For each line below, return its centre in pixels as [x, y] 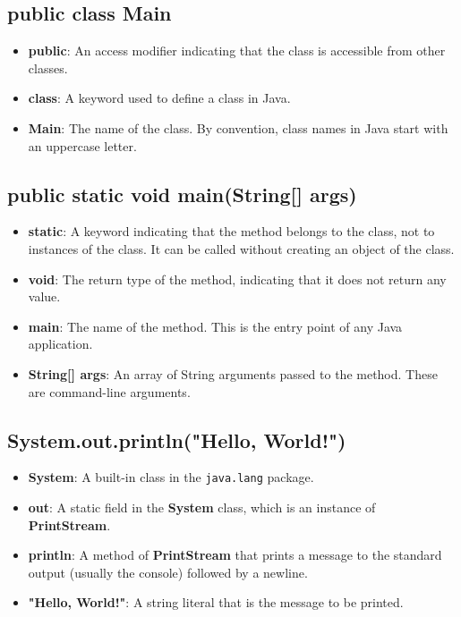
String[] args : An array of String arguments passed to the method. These [233, 373]
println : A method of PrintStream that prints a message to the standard [235, 555]
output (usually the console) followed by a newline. [168, 572]
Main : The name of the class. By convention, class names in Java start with [238, 127]
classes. [48, 68]
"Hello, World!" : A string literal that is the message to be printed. [216, 602]
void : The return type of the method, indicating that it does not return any [237, 279]
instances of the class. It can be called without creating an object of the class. [241, 248]
